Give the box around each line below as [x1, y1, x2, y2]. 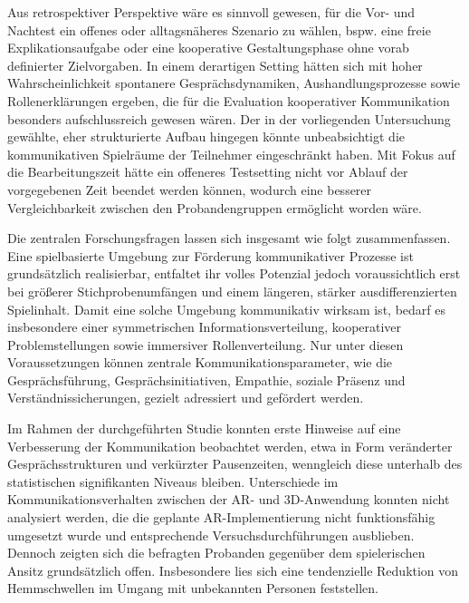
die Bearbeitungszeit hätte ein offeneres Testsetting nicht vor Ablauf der [7, 162, 408, 181]
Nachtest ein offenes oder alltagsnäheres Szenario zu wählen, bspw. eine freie [7, 20, 431, 39]
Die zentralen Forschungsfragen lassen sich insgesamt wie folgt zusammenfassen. [7, 229, 451, 248]
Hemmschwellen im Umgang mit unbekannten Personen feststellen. [7, 579, 379, 598]
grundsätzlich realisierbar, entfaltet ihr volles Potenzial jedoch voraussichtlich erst [7, 264, 461, 283]
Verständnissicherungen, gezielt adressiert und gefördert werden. [7, 388, 364, 407]
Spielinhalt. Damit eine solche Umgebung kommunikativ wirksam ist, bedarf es [7, 299, 445, 318]
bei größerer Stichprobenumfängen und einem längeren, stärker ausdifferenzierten [7, 281, 457, 300]
